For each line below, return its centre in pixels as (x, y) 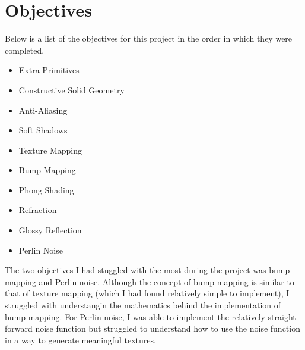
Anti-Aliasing (43, 110)
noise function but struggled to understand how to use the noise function (168, 328)
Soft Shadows (43, 130)
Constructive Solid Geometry (72, 90)
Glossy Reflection (50, 230)
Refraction (38, 210)
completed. (25, 50)
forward (19, 328)
